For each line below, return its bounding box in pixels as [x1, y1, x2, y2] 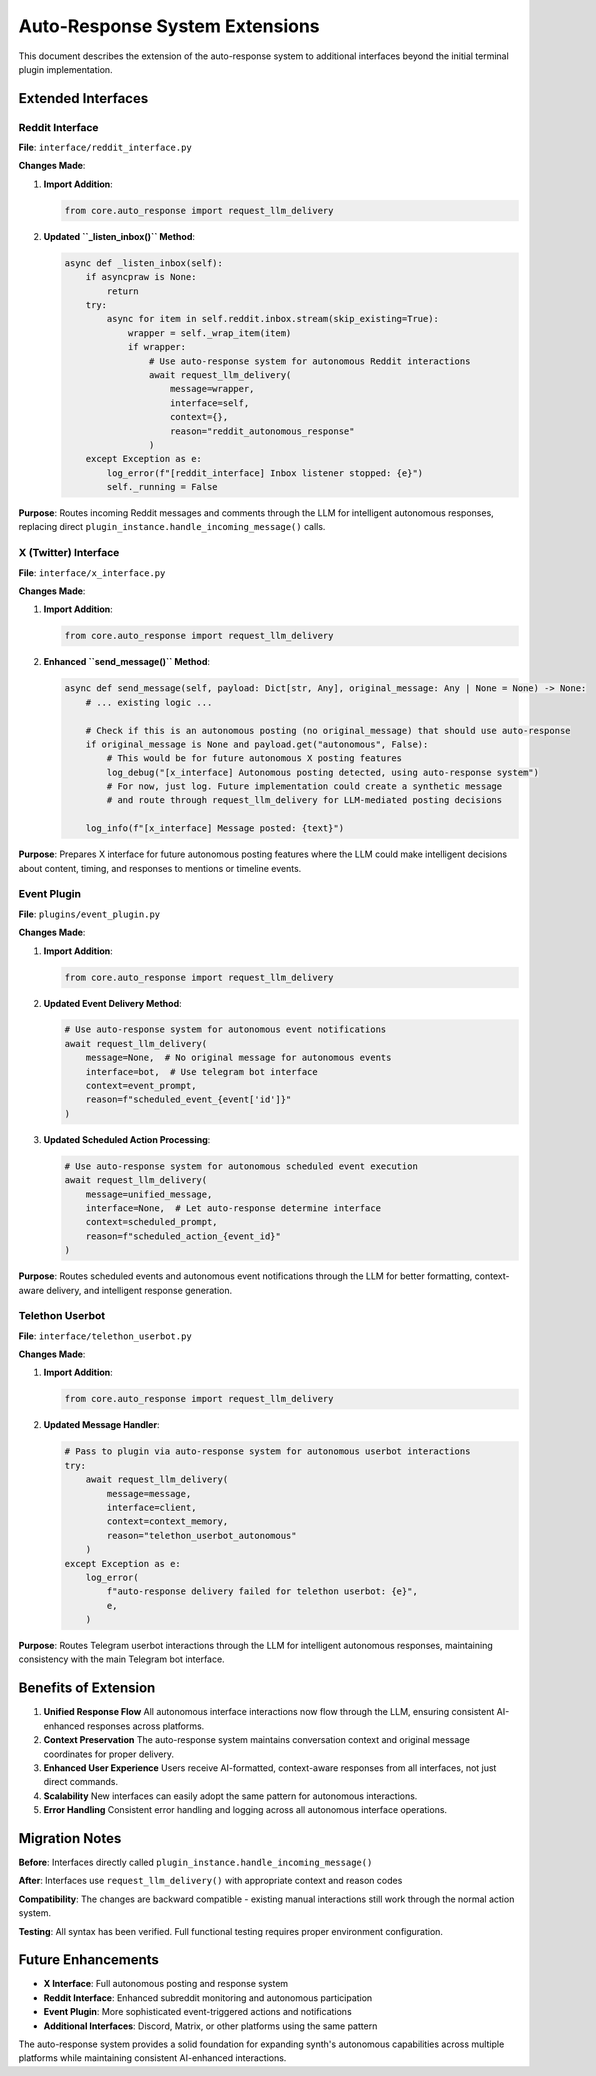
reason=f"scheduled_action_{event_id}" [85, 1230, 282, 1242]
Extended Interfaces [18, 90, 149, 107]
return [106, 285, 139, 297]
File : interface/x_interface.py [18, 566, 166, 579]
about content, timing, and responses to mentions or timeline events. [18, 862, 302, 874]
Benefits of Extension [18, 1680, 156, 1697]
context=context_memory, [106, 1516, 229, 1527]
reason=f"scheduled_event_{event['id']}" [85, 1094, 292, 1105]
